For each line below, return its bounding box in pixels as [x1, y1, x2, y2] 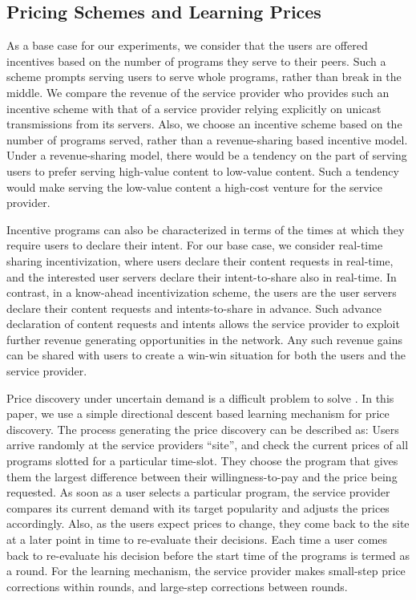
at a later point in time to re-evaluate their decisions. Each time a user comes [6, 531, 388, 548]
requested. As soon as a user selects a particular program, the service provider [6, 484, 390, 501]
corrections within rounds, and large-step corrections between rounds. [6, 578, 348, 594]
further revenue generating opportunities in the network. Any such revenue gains [6, 330, 403, 347]
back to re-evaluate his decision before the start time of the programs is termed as [6, 546, 410, 563]
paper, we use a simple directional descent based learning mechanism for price [6, 405, 390, 422]
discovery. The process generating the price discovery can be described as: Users [6, 420, 399, 437]
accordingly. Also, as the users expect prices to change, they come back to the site [6, 515, 410, 532]
